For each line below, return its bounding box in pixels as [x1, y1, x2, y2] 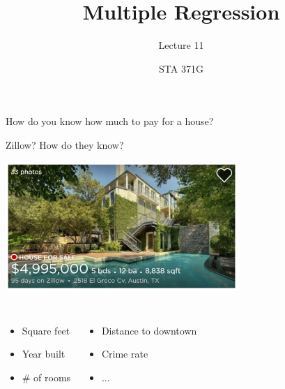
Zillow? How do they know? [6, 137, 124, 152]
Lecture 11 [158, 38, 204, 52]
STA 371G [159, 61, 203, 75]
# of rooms [22, 369, 71, 384]
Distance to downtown [101, 323, 197, 337]
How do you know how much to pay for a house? [6, 114, 214, 129]
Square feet [22, 323, 70, 337]
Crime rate [101, 346, 148, 361]
